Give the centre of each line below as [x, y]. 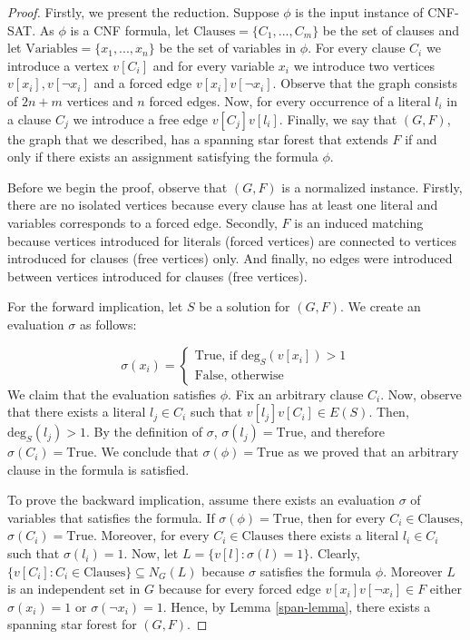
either [446, 589]
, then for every [343, 517]
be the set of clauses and [391, 30]
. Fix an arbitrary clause [296, 394]
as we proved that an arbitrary [373, 452]
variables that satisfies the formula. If [111, 517]
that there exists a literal [77, 412]
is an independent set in [74, 589]
